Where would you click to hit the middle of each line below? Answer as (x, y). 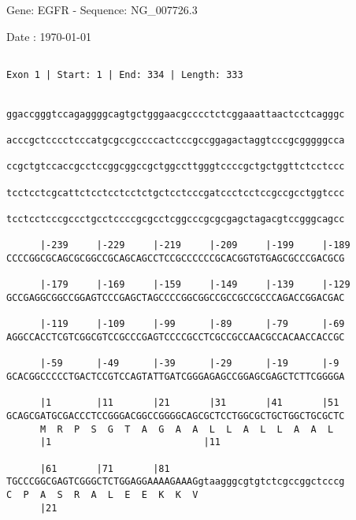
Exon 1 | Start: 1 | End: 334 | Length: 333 (125, 74)
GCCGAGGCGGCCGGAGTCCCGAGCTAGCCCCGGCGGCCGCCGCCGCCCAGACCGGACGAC (176, 298)
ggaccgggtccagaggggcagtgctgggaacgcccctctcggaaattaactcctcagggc (176, 114)
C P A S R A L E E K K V (102, 494)
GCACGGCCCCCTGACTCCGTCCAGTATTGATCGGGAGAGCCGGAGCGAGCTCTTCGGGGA (176, 376)
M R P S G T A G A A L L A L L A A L (187, 429)
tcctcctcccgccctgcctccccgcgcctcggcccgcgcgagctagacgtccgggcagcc (176, 219)
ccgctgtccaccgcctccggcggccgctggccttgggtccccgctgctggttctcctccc (176, 167)
